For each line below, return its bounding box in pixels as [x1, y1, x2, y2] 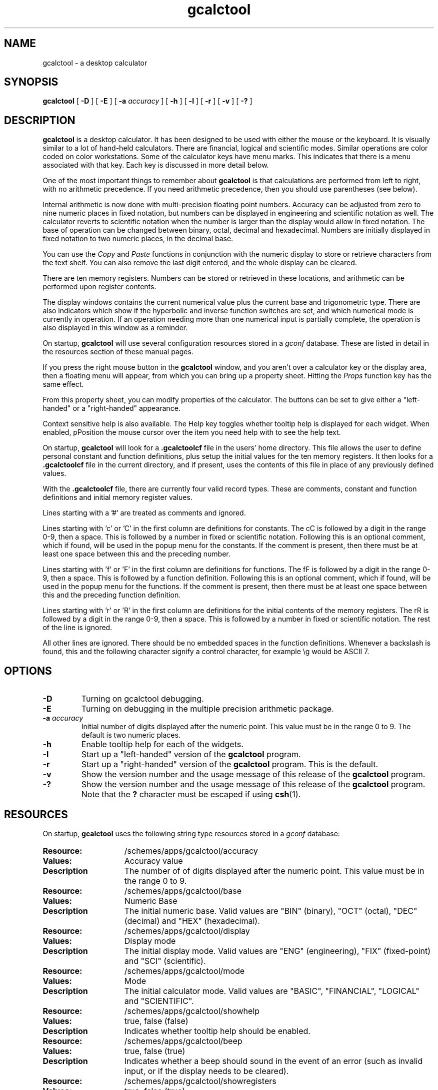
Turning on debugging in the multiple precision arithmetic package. [81, 704, 334, 714]
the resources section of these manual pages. [42, 347, 193, 356]
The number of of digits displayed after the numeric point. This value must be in [124, 865, 424, 876]
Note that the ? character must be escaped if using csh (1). [81, 789, 301, 800]
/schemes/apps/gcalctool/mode [124, 965, 245, 976]
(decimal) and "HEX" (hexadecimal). [124, 915, 260, 926]
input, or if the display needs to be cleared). [124, 1065, 289, 1076]
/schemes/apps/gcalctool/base [124, 885, 241, 896]
